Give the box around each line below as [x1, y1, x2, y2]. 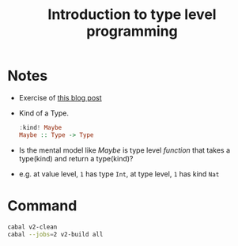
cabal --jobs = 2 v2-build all [7, 230, 104, 238]
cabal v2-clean [7, 223, 58, 231]
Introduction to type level [47, 6, 217, 24]
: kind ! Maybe [18, 123, 62, 131]
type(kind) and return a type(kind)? [18, 153, 134, 163]
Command [7, 196, 77, 214]
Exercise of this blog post [18, 93, 102, 102]
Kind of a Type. [18, 108, 69, 118]
